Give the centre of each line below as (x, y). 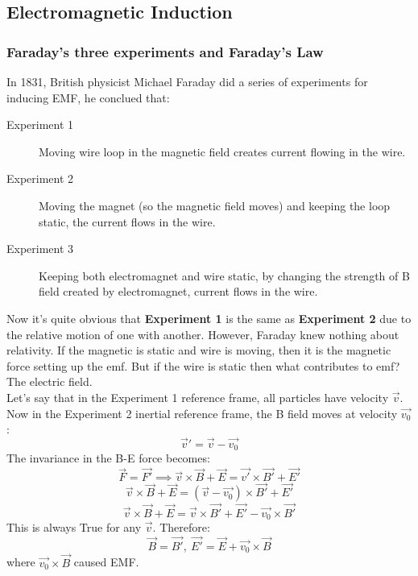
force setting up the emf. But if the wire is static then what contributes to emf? (203, 365)
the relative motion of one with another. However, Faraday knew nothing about (203, 334)
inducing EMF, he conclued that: (88, 97)
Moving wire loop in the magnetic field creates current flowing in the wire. (222, 151)
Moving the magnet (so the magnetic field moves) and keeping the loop (215, 205)
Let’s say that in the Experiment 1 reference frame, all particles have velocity (198, 397)
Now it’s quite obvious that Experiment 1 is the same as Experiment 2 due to (209, 318)
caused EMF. (106, 562)
